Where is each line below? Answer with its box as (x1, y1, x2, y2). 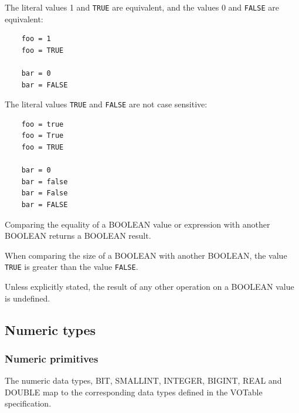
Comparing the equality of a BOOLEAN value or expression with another (5, 218, 270, 230)
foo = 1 (21, 35, 51, 43)
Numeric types (5, 320, 96, 338)
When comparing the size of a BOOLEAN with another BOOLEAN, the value (5, 249, 287, 261)
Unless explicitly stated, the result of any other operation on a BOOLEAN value (5, 280, 294, 293)
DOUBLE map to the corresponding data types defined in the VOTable (5, 385, 263, 398)
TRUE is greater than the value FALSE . (5, 260, 138, 273)
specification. (5, 397, 52, 409)
